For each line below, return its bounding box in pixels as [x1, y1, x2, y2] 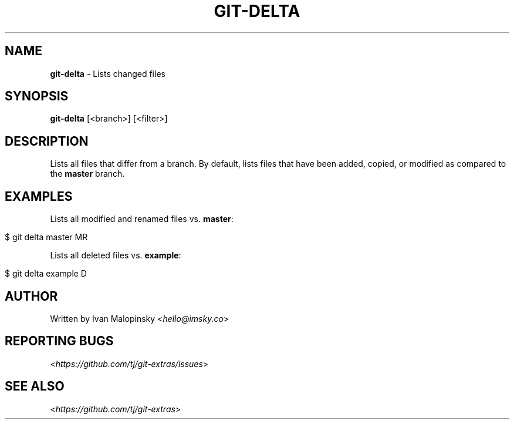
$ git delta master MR [5, 232, 88, 243]
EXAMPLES [5, 189, 73, 204]
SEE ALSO [5, 379, 65, 394]
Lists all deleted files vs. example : [50, 250, 181, 261]
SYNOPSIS [5, 89, 69, 104]
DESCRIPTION [5, 133, 89, 149]
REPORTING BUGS [5, 334, 114, 349]
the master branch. [50, 169, 125, 179]
